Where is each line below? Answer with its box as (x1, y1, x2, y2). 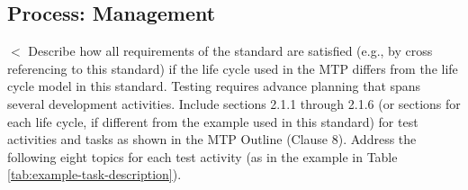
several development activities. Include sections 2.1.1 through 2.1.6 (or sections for (7, 94, 461, 113)
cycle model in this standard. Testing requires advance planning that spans (7, 77, 421, 95)
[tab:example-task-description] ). (7, 165, 182, 184)
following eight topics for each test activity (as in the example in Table (7, 147, 398, 166)
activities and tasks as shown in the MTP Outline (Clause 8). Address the (7, 130, 417, 149)
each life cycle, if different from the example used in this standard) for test (7, 112, 418, 131)
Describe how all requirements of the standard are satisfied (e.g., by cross (28, 41, 433, 60)
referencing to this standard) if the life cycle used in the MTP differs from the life (7, 59, 458, 77)
